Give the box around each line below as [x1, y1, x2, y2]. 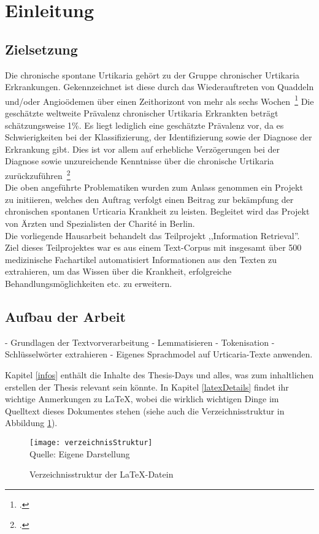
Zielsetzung [5, 39, 78, 58]
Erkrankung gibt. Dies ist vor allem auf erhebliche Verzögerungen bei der [5, 142, 280, 155]
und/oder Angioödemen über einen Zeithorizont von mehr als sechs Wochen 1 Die [5, 93, 314, 107]
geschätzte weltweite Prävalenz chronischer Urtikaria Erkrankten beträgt [5, 107, 279, 120]
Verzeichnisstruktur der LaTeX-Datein [29, 468, 174, 481]
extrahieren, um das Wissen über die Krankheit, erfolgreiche [5, 265, 232, 278]
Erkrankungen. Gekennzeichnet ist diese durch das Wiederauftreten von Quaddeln [5, 80, 314, 93]
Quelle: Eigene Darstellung [29, 447, 130, 460]
